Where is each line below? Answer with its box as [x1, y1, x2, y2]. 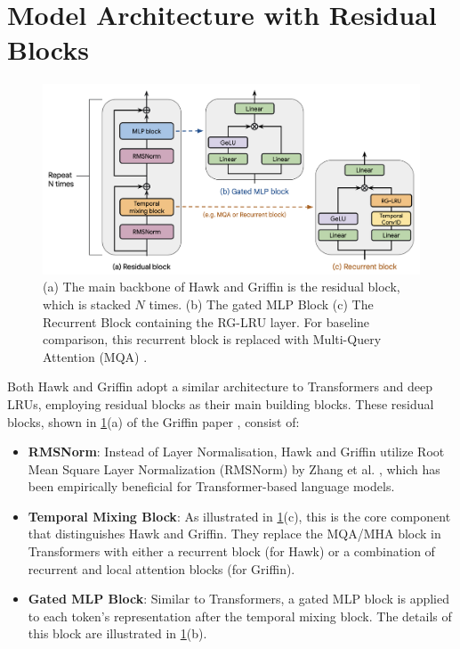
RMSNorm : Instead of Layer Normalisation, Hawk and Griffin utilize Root [28, 442, 445, 461]
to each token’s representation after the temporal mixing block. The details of [28, 606, 452, 625]
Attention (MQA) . [43, 347, 148, 366]
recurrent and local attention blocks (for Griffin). [28, 559, 295, 578]
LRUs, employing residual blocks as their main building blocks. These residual [7, 394, 434, 413]
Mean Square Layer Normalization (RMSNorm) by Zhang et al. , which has [28, 459, 440, 478]
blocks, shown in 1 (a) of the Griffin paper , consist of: [7, 412, 300, 431]
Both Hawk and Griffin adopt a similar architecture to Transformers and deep [7, 377, 432, 396]
